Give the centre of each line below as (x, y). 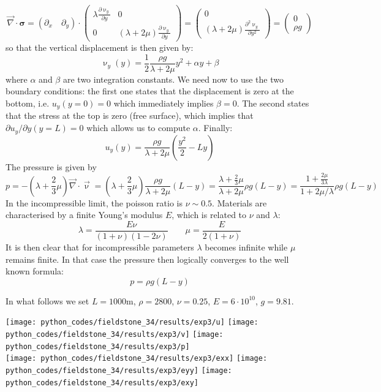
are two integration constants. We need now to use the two (173, 79)
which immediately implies (164, 103)
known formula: (35, 271)
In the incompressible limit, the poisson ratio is (94, 202)
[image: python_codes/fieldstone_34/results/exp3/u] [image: (132, 322)
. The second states (273, 103)
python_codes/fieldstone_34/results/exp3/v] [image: (115, 334)
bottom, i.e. (28, 103)
